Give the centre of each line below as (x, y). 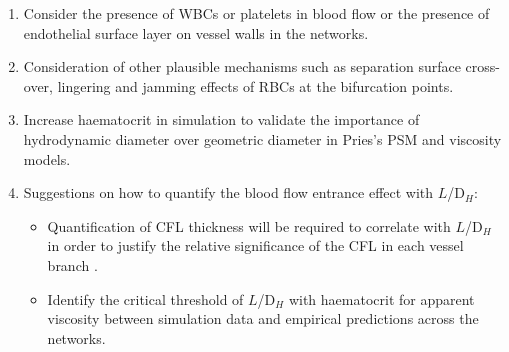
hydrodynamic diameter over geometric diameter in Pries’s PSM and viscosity (262, 138)
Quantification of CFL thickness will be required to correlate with (249, 225)
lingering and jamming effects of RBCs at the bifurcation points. (255, 85)
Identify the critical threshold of (145, 298)
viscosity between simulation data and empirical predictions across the (263, 318)
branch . (72, 264)
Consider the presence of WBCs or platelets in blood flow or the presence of (256, 13)
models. (47, 158)
